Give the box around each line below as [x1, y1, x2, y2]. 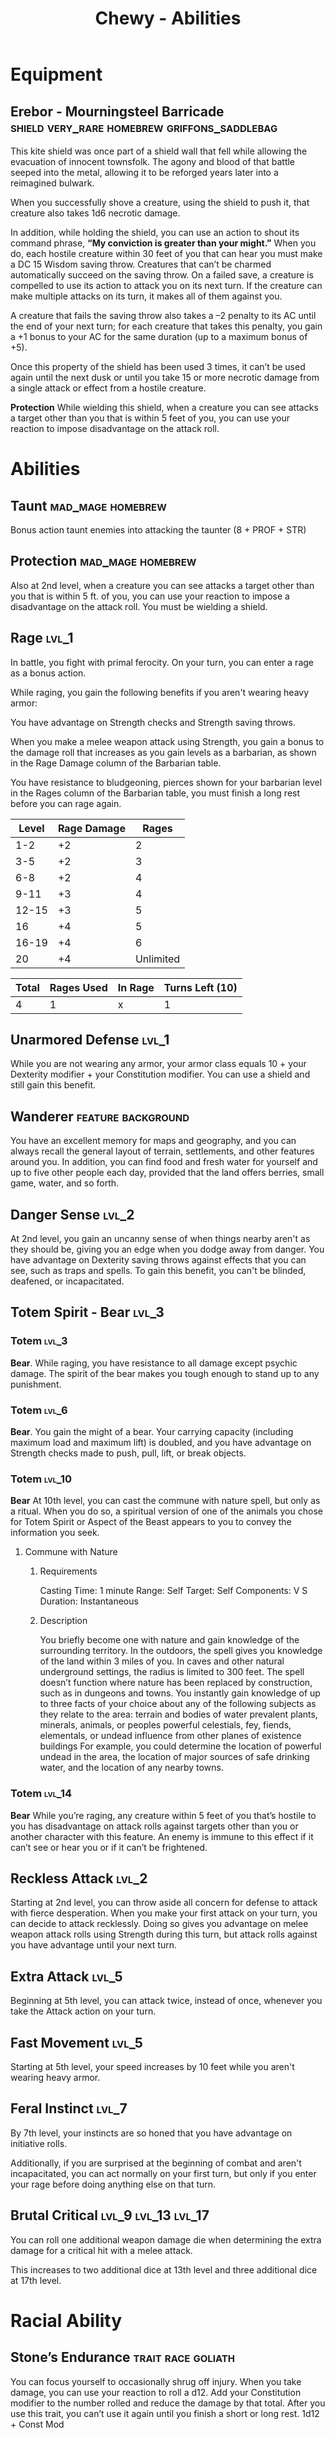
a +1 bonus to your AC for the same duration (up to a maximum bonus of [10, 331, 308, 342]
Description [39, 1615, 88, 1627]
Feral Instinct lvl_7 [10, 2100, 128, 2117]
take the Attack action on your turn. [10, 2005, 157, 2017]
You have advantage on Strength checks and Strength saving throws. [10, 716, 296, 728]
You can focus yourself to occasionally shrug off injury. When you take [10, 2375, 302, 2387]
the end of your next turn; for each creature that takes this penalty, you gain [10, 320, 323, 332]
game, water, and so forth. [10, 1177, 120, 1189]
